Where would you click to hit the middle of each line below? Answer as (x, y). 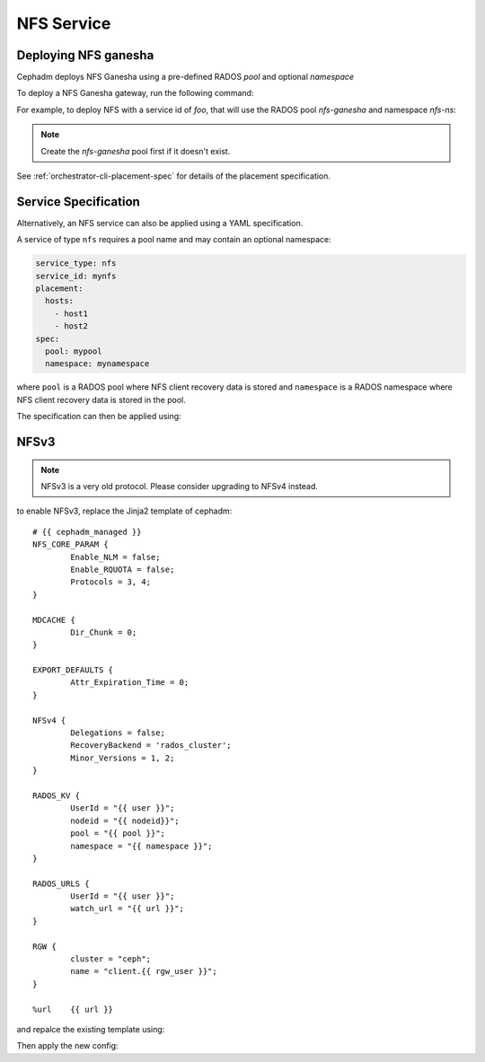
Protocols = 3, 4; (111, 582)
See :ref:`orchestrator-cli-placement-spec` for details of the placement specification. (174, 176)
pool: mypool (74, 351)
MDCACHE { (54, 620)
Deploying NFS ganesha (85, 55)
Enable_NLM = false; (115, 557)
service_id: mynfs (76, 276)
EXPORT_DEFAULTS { (73, 670)
